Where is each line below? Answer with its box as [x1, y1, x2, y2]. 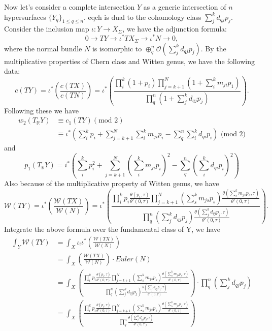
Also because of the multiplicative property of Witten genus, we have [4, 177, 219, 188]
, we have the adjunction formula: [122, 23, 227, 34]
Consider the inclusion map [4, 23, 89, 34]
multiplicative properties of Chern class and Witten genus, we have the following [4, 55, 255, 66]
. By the [200, 43, 226, 53]
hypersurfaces [4, 11, 46, 22]
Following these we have [4, 105, 79, 115]
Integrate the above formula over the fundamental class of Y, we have [4, 224, 221, 234]
